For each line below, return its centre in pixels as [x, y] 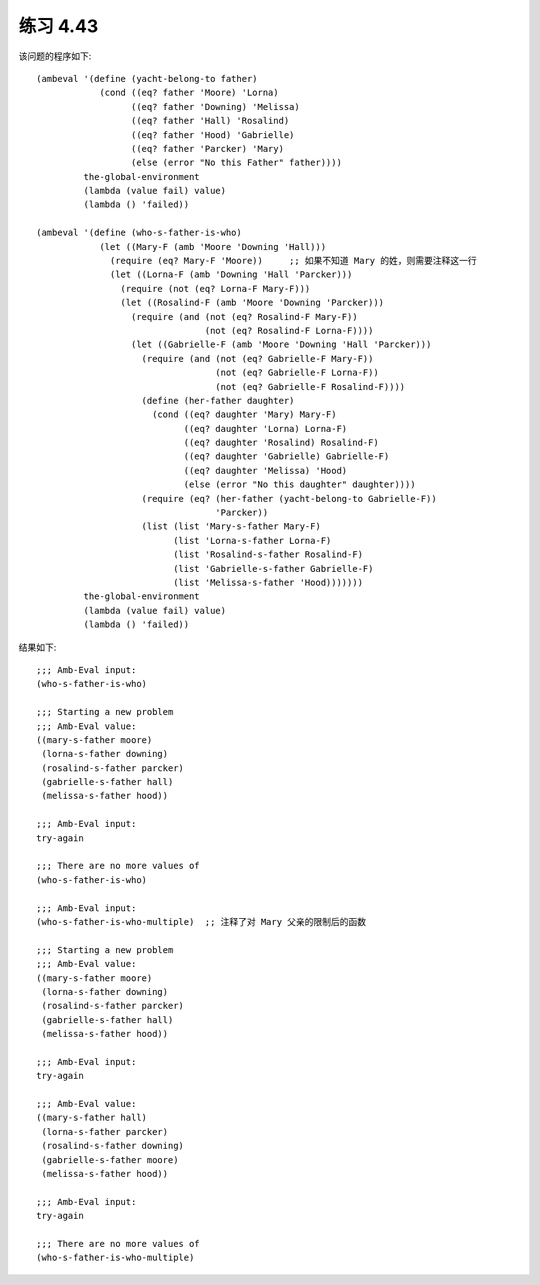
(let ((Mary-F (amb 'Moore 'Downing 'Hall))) [213, 246]
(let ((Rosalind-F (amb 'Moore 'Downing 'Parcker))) [252, 303]
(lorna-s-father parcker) [105, 1131]
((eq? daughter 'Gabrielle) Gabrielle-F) [286, 456]
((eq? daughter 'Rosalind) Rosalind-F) [281, 443]
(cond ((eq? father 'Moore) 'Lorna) [189, 93]
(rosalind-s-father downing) [113, 1146]
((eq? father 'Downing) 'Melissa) [215, 106]
